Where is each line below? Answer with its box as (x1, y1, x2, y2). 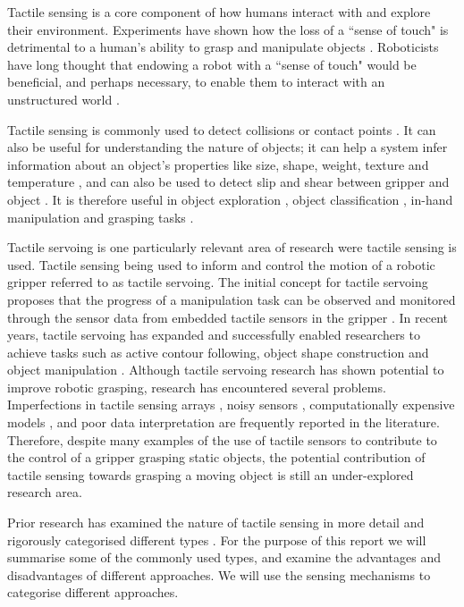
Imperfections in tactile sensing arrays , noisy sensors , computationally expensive (7, 395, 455, 414)
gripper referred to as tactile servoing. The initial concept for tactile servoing (7, 273, 428, 291)
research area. (7, 483, 82, 502)
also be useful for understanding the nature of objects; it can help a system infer (7, 138, 448, 156)
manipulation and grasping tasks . (7, 207, 194, 226)
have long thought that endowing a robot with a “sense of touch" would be (7, 55, 417, 73)
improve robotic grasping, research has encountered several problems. (7, 377, 386, 396)
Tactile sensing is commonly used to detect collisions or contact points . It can (7, 120, 436, 139)
